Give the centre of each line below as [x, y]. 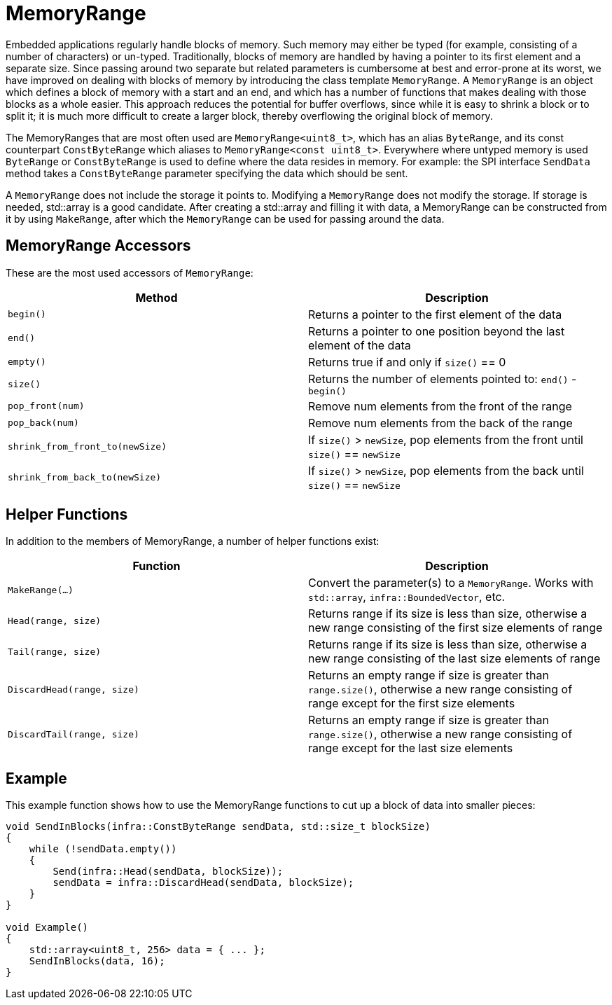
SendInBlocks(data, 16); [97, 961]
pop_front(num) [46, 406]
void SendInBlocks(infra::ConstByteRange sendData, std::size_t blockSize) [218, 827]
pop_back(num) [43, 423]
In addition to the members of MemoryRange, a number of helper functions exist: [193, 541]
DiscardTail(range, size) [74, 734]
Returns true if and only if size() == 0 [407, 362]
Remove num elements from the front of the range [440, 406]
